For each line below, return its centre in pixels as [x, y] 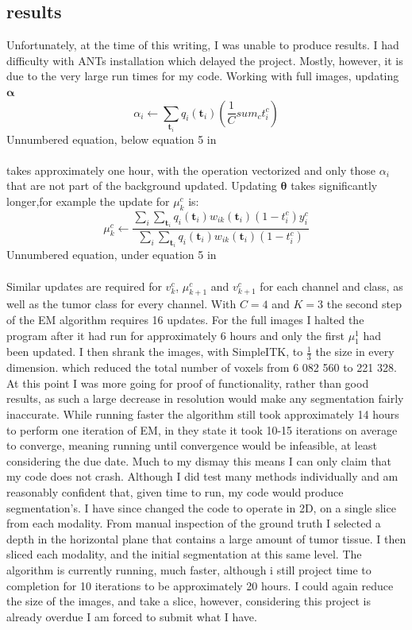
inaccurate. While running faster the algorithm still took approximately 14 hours [203, 414]
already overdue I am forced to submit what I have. [132, 616]
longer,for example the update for [88, 201]
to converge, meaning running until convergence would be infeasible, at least [192, 445]
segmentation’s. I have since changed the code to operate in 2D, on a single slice [201, 507]
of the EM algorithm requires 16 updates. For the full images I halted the [185, 320]
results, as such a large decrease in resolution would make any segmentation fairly [205, 398]
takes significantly [334, 186]
